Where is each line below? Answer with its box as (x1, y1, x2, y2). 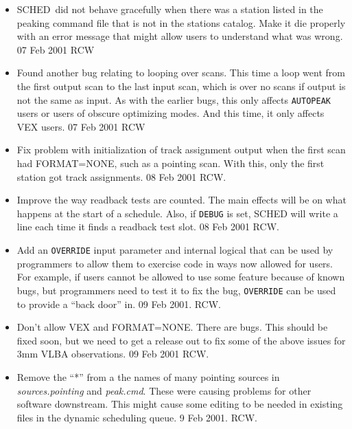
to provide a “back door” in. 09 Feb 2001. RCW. (16, 296, 221, 311)
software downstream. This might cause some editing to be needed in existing (16, 397, 343, 411)
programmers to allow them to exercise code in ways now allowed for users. (16, 256, 333, 270)
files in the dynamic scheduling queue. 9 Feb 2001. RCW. (16, 410, 257, 424)
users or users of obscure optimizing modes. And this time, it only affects (16, 106, 325, 120)
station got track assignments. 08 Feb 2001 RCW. (16, 169, 226, 184)
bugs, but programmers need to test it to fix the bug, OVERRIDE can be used (16, 283, 336, 297)
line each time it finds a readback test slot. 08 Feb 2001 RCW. (16, 219, 279, 234)
